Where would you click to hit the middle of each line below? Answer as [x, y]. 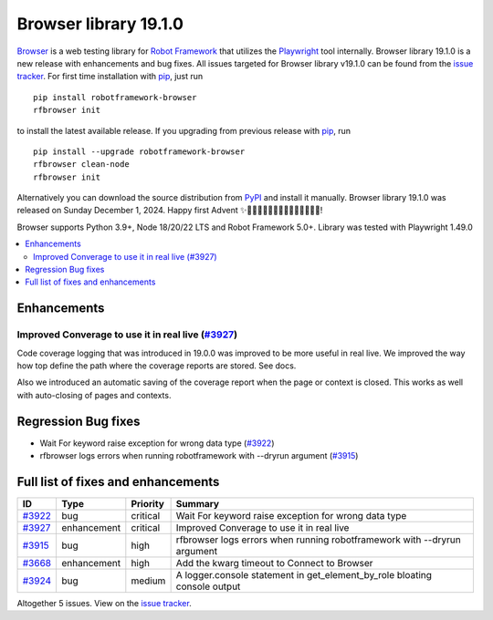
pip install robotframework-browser [115, 97]
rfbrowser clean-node [81, 165]
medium [148, 581]
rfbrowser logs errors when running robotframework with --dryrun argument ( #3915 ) [199, 456]
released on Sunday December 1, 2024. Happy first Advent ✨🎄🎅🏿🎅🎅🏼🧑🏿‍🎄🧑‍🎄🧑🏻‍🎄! [170, 211]
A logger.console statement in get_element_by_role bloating [304, 574]
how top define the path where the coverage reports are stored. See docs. [157, 366]
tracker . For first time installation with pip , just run [110, 77]
